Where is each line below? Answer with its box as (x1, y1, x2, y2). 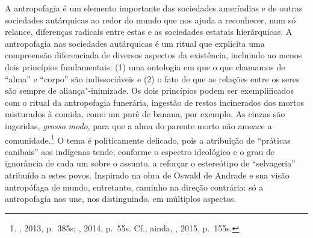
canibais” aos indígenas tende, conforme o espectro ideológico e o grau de (5, 145, 274, 157)
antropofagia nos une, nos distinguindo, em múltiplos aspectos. (5, 192, 237, 205)
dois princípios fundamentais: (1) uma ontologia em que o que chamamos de (5, 60, 285, 73)
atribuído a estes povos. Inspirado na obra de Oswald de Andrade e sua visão (5, 168, 290, 181)
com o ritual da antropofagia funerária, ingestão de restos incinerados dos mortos (5, 96, 304, 108)
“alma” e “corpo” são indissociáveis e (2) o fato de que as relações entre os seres (5, 72, 300, 85)
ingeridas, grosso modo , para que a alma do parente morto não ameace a (5, 119, 272, 132)
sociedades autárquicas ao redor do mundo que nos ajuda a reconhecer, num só (5, 13, 296, 26)
